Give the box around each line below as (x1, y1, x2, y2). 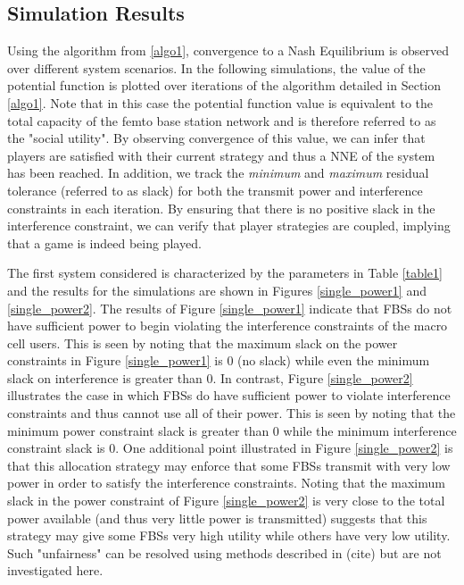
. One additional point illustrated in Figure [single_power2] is (115, 439, 453, 457)
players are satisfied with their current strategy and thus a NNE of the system (7, 146, 435, 164)
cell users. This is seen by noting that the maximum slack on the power (7, 333, 398, 352)
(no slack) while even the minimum (237, 351, 430, 370)
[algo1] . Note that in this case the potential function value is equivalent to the (7, 93, 434, 112)
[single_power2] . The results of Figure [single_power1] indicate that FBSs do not (7, 298, 452, 317)
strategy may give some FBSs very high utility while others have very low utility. (7, 526, 451, 545)
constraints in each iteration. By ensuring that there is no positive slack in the (7, 198, 435, 217)
